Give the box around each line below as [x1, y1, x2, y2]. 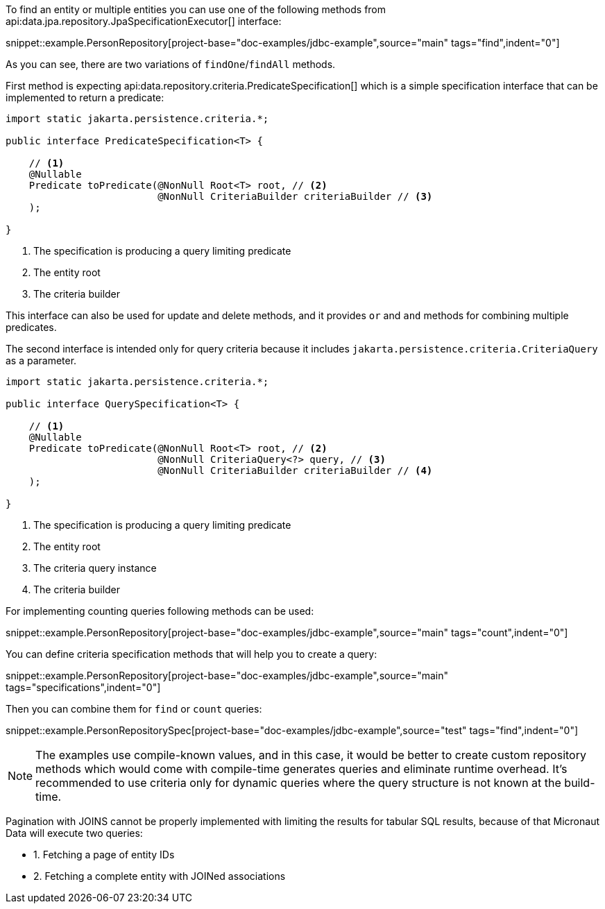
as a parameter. [6, 355, 77, 366]
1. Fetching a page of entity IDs [33, 849, 175, 860]
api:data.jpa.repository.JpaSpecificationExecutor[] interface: [6, 15, 282, 27]
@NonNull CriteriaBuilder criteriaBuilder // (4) [157, 465, 433, 476]
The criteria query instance [33, 562, 157, 574]
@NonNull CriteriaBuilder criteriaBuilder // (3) [157, 191, 433, 202]
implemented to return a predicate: [6, 92, 164, 103]
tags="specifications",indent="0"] [6, 681, 161, 693]
